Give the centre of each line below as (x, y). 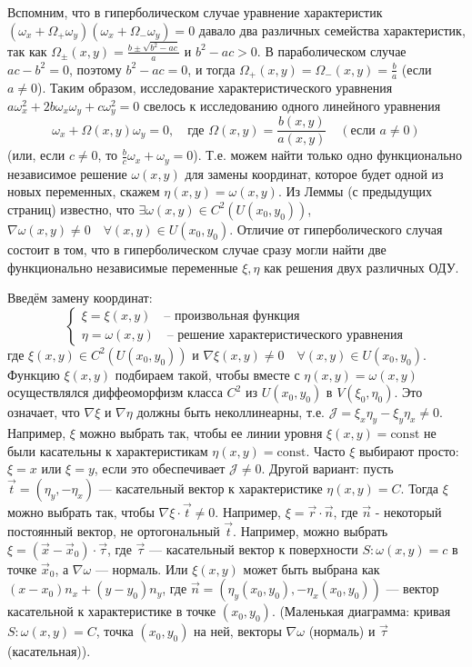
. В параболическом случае (331, 50)
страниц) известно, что (71, 209)
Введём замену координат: (80, 298)
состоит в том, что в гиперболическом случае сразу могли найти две (197, 249)
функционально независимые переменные (123, 267)
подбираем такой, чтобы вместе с (207, 374)
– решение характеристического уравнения (285, 336)
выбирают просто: (409, 450)
